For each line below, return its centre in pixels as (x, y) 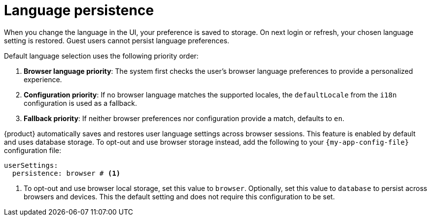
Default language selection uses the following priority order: (101, 56)
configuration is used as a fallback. (80, 103)
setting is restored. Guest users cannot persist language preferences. (117, 40)
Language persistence (79, 10)
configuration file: (33, 150)
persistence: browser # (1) (66, 173)
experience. (43, 79)
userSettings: (31, 165)
